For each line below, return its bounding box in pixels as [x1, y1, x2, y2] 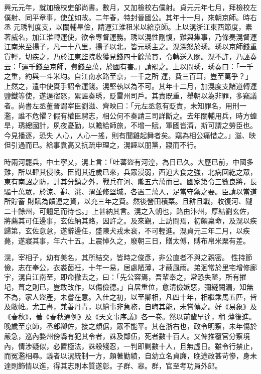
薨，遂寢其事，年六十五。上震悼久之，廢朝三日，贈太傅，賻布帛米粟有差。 [4, 235, 250, 245]
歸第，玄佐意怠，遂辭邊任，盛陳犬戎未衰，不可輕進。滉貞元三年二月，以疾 [4, 225, 250, 236]
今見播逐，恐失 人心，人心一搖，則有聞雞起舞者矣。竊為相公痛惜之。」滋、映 [4, 130, 256, 140]
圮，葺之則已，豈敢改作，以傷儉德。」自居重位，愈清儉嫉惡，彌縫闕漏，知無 [4, 282, 253, 292]
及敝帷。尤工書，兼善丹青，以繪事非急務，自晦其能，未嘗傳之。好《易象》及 [4, 301, 257, 312]
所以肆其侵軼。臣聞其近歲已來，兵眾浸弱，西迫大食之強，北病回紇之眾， [18, 166, 257, 177]
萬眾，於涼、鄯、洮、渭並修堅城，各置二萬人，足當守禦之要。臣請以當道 [18, 186, 257, 196]
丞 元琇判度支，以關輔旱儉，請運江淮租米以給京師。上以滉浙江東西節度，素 [4, 22, 252, 32]
